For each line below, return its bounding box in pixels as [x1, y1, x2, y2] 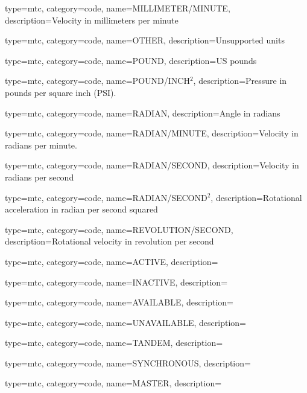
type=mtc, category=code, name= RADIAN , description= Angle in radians [5, 106, 280, 119]
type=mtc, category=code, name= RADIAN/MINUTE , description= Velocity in [5, 127, 299, 139]
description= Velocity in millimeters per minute [5, 13, 179, 26]
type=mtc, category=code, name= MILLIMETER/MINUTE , [5, 2, 230, 14]
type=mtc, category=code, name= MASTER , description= [5, 377, 222, 389]
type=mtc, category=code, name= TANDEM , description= [5, 336, 223, 349]
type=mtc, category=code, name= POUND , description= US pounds [5, 54, 257, 66]
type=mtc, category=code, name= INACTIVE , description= [5, 275, 228, 288]
